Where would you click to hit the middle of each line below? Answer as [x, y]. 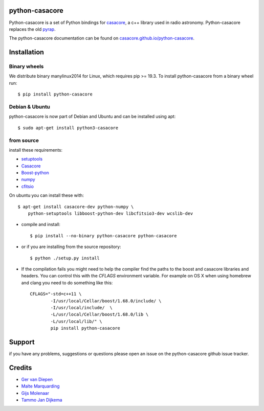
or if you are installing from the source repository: [71, 247]
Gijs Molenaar [35, 393]
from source [24, 140]
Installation [26, 52]
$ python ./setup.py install [65, 258]
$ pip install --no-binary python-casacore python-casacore [103, 236]
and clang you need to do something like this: [67, 283]
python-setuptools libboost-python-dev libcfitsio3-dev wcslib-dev [110, 214]
